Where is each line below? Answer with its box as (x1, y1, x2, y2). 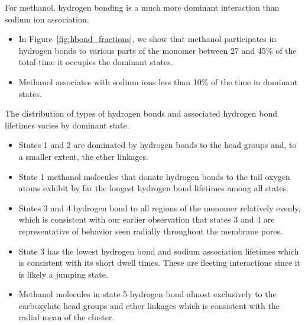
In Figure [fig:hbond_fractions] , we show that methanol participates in (18, 33, 277, 45)
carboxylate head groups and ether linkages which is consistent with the (18, 299, 280, 311)
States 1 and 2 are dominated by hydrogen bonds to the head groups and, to (18, 139, 297, 151)
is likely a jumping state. (18, 268, 108, 280)
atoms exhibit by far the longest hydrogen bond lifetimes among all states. (18, 182, 289, 194)
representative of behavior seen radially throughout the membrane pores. (18, 224, 283, 237)
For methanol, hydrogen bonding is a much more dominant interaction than (5, 1, 280, 13)
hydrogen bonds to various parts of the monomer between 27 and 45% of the (18, 44, 297, 56)
